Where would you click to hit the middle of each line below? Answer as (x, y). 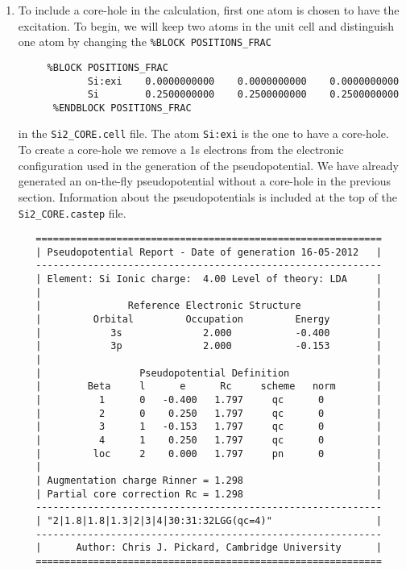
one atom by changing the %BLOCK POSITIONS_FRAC (145, 42)
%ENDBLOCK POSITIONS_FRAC (122, 108)
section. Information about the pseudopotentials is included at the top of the (207, 196)
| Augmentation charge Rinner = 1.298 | (209, 480)
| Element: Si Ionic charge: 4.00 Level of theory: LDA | (209, 279)
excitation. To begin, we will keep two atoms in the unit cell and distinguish (206, 25)
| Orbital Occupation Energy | (209, 320)
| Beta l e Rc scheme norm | (209, 387)
